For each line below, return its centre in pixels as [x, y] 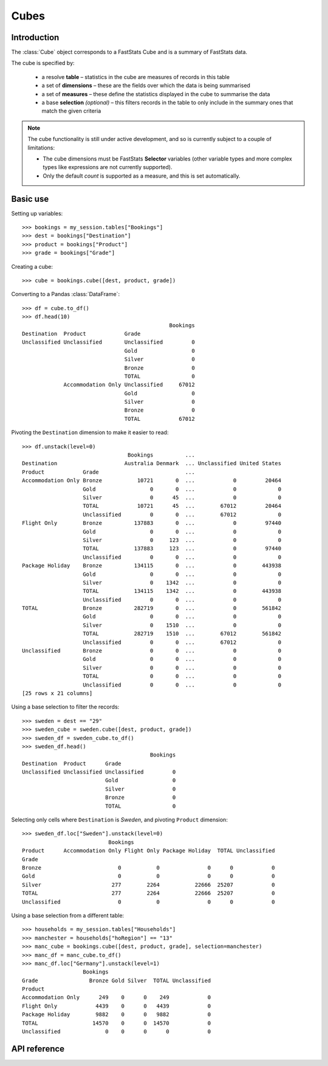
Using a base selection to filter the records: [65, 707]
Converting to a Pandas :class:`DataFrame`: [66, 294]
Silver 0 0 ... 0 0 [182, 668]
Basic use [30, 199]
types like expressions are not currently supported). [108, 167]
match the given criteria [71, 111]
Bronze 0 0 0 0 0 [149, 867]
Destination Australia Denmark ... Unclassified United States [152, 463]
